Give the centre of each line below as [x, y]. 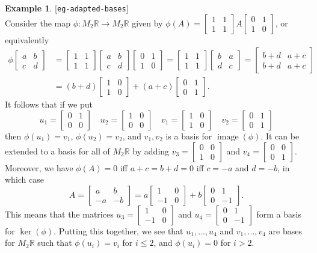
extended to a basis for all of [57, 151]
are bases [285, 230]
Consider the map [38, 23]
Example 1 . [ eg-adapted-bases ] [67, 8]
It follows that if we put [49, 104]
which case [25, 179]
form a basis [279, 214]
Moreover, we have [39, 167]
